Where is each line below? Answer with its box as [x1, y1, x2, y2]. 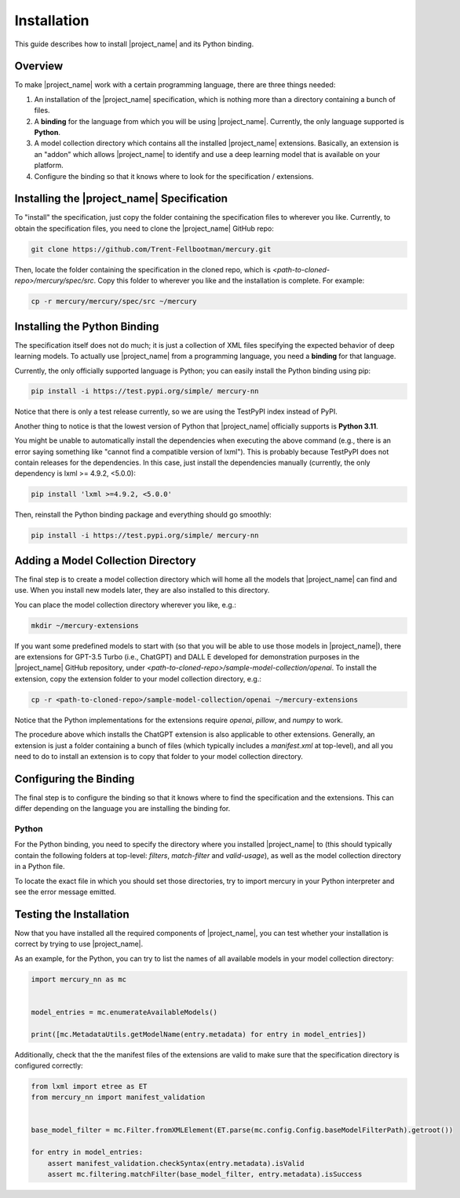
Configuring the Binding [14, 772, 135, 785]
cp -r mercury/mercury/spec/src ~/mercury [31, 297, 197, 306]
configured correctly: [14, 1061, 83, 1070]
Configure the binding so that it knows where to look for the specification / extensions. [34, 171, 314, 181]
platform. [34, 161, 64, 170]
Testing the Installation [14, 908, 130, 921]
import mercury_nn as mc [31, 974, 127, 984]
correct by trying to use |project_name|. [14, 939, 144, 949]
